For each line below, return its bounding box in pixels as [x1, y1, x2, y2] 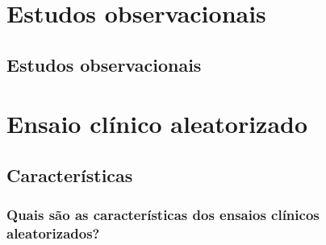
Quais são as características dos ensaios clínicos [6, 205, 320, 225]
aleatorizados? [6, 223, 100, 243]
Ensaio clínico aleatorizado [6, 107, 308, 140]
